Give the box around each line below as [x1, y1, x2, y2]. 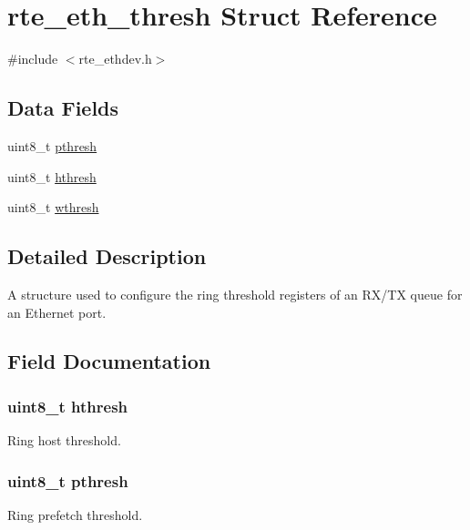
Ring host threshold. [7, 431, 121, 450]
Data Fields [7, 94, 119, 122]
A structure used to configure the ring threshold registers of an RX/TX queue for [7, 284, 463, 303]
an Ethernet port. [7, 302, 107, 321]
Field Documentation [7, 347, 211, 375]
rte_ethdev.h [78, 49, 152, 68]
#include [7, 49, 58, 68]
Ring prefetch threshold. [7, 505, 143, 524]
